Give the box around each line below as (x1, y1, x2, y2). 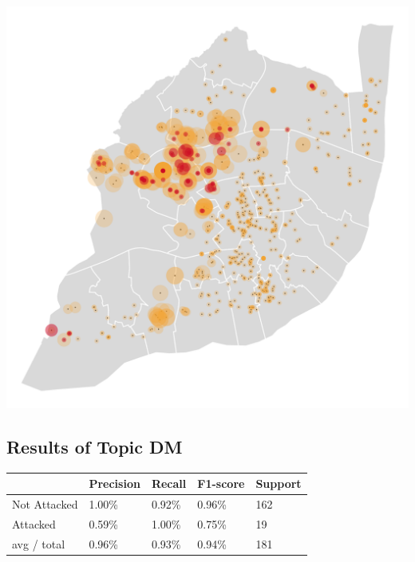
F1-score (197, 475, 245, 492)
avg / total (12, 535, 65, 552)
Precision (89, 475, 140, 492)
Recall (151, 475, 187, 492)
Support (255, 475, 302, 492)
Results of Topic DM (6, 434, 183, 458)
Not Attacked (12, 496, 78, 513)
